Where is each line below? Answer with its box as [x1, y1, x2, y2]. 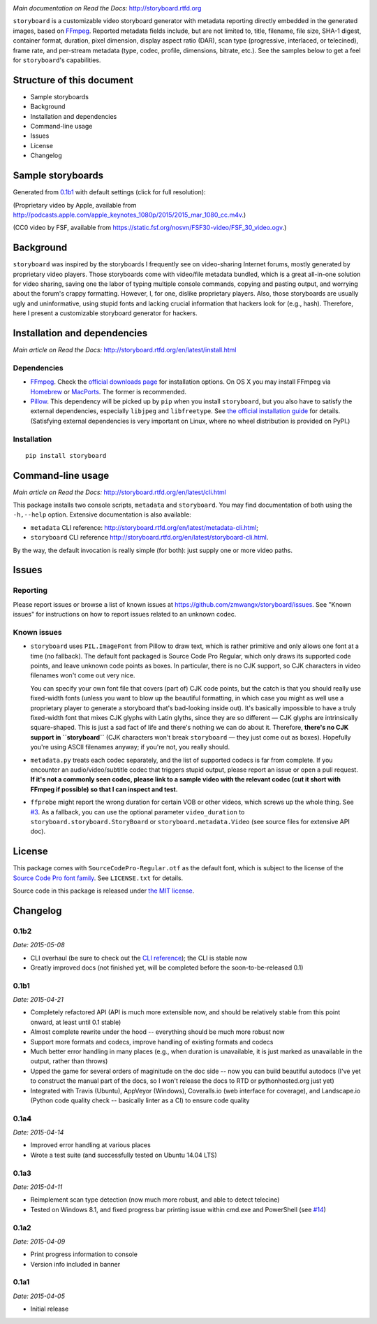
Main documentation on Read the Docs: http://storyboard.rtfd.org [13, 4, 202, 12]
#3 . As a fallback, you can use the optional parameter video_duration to [30, 807, 245, 816]
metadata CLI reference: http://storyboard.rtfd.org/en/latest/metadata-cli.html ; [30, 523, 258, 531]
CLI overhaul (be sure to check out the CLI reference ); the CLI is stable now [30, 954, 248, 962]
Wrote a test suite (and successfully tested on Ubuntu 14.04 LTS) [30, 1151, 218, 1159]
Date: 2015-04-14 [13, 1128, 64, 1137]
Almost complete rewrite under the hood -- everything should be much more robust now [30, 1028, 286, 1036]
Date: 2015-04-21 [13, 995, 64, 1004]
